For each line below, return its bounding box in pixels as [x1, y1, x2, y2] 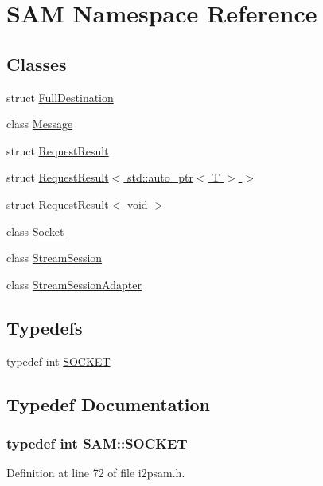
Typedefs [6, 315, 83, 339]
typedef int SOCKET [6, 352, 111, 369]
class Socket [6, 222, 64, 239]
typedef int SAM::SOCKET [6, 433, 188, 453]
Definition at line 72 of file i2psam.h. [6, 464, 185, 481]
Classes [6, 51, 67, 76]
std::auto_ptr [126, 169, 193, 186]
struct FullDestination [6, 88, 114, 105]
